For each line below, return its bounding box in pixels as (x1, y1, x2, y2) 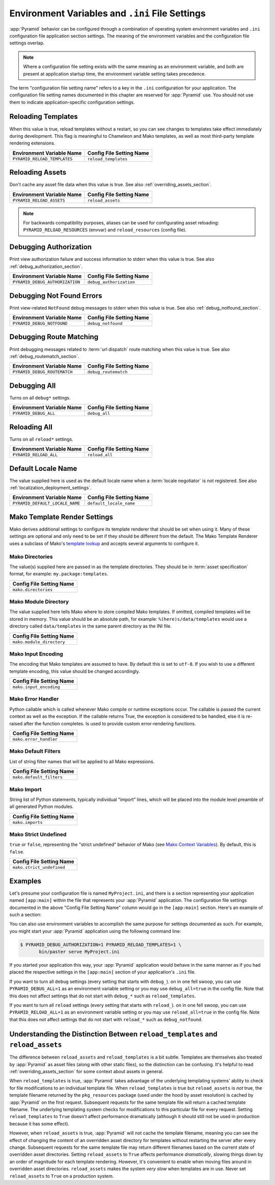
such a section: (9, 911, 42, 918)
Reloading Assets (9, 168, 67, 177)
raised (9, 720, 23, 726)
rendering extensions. (9, 140, 56, 146)
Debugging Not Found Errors (9, 291, 102, 300)
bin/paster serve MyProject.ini (39, 949, 120, 955)
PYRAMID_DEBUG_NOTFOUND (12, 321, 68, 326)
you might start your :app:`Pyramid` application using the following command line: (9, 928, 181, 934)
